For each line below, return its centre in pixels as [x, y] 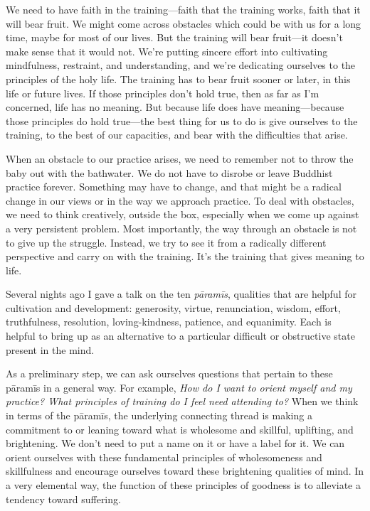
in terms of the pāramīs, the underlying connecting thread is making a [159, 415]
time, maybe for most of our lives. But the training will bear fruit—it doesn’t [174, 37]
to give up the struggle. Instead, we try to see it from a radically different [166, 242]
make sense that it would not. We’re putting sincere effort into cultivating [167, 51]
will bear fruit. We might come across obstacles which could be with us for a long [184, 23]
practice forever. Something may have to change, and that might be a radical [174, 187]
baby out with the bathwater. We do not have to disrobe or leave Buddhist [169, 172]
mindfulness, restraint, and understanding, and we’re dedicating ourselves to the [181, 65]
